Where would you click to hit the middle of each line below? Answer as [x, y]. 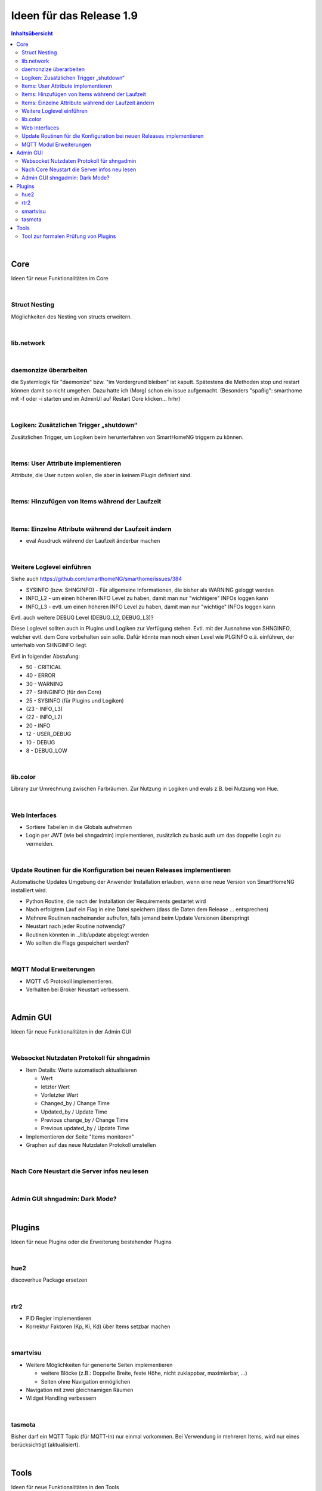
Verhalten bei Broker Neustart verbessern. [78, 989]
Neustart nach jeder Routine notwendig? [75, 926]
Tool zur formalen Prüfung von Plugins [69, 236]
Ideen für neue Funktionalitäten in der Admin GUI [71, 1032]
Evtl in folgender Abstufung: [46, 656]
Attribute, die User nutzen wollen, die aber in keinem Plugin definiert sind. [101, 475]
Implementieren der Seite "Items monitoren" [80, 1137]
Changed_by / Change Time [75, 1103]
